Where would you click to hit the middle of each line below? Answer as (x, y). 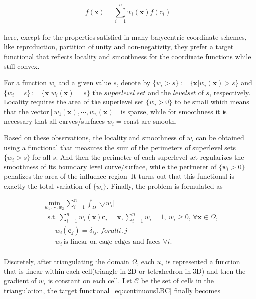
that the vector (27, 111)
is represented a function (203, 261)
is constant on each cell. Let (90, 281)
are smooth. (159, 121)
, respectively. (230, 92)
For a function (25, 83)
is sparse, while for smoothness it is (174, 111)
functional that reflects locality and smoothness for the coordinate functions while (128, 56)
